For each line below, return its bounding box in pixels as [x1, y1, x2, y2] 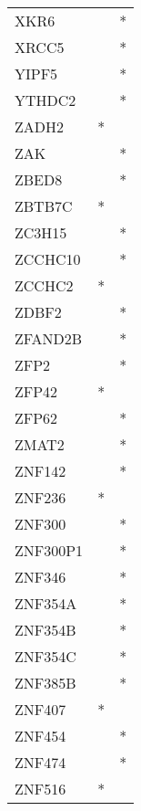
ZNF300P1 [15, 540, 84, 561]
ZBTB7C [15, 195, 73, 216]
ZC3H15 [15, 222, 67, 243]
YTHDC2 [15, 90, 76, 111]
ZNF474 [15, 752, 66, 773]
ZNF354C [15, 646, 76, 667]
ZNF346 [15, 566, 66, 587]
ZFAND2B [15, 328, 83, 349]
